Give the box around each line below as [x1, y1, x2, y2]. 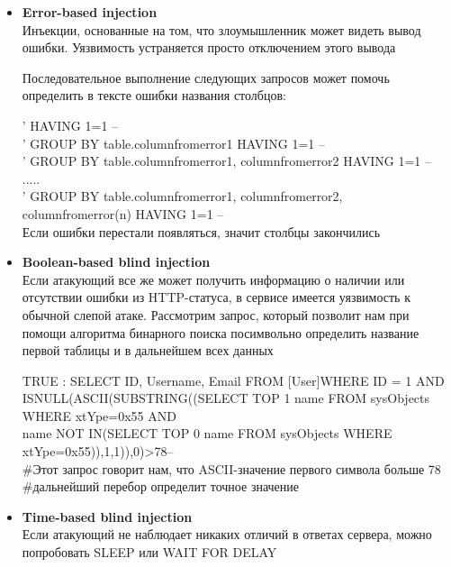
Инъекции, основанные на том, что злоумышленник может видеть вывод [22, 20, 421, 39]
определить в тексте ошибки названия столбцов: [22, 86, 286, 105]
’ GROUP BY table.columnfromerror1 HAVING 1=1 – [22, 133, 325, 152]
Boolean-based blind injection [22, 252, 211, 271]
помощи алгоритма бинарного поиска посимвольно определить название [22, 323, 419, 342]
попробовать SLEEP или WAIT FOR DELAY [22, 543, 277, 562]
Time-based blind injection [22, 507, 193, 526]
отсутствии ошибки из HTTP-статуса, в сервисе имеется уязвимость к [22, 288, 410, 306]
